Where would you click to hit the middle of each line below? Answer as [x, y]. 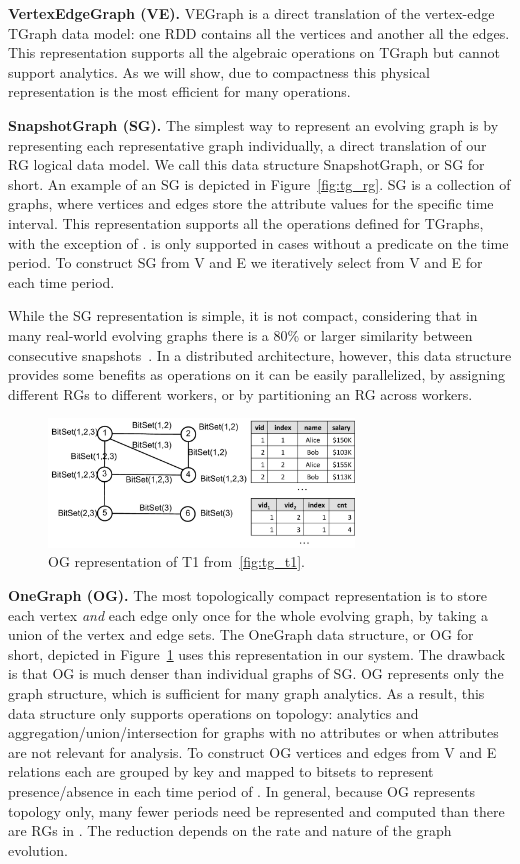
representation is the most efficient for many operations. [179, 91]
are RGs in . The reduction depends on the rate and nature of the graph [230, 830]
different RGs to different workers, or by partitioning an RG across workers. [240, 393]
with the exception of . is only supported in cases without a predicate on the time [258, 242]
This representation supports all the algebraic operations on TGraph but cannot [254, 52]
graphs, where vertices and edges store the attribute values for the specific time [251, 203]
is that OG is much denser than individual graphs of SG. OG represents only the [256, 673]
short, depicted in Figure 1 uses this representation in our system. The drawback [257, 653]
